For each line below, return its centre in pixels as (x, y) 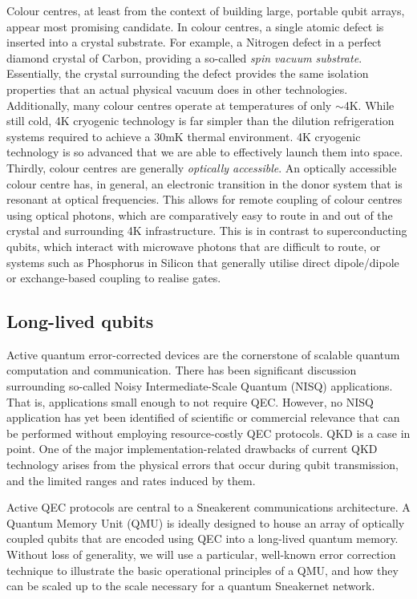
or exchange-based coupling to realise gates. (114, 278)
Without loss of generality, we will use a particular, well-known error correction (201, 554)
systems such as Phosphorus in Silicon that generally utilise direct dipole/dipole (203, 262)
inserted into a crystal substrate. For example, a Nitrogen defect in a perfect (194, 42)
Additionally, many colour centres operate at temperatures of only (169, 105)
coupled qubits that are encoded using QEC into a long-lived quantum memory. (202, 538)
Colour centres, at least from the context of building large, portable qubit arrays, (206, 10)
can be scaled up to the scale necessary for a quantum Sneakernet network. (191, 586)
